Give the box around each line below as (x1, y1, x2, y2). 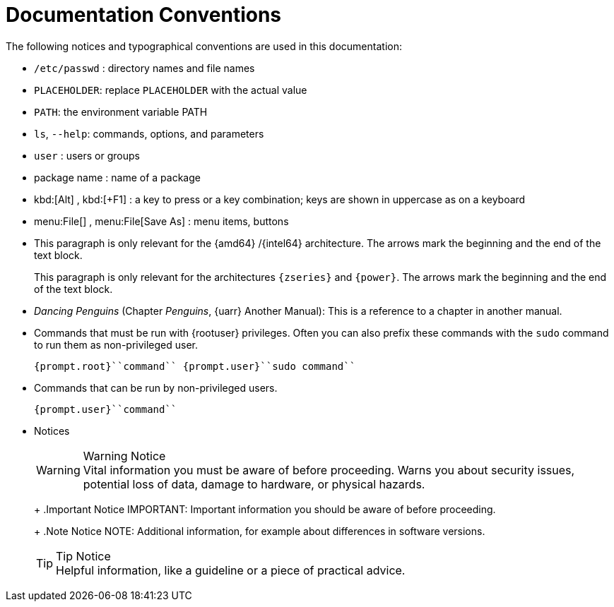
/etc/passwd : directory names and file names (34, 61, 255, 74)
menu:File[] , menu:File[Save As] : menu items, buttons (34, 215, 289, 227)
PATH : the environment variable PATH (34, 105, 208, 118)
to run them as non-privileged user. (34, 338, 199, 351)
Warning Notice (83, 448, 166, 463)
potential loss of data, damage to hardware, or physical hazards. (83, 476, 425, 491)
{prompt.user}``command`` (34, 403, 177, 415)
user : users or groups (34, 149, 140, 162)
